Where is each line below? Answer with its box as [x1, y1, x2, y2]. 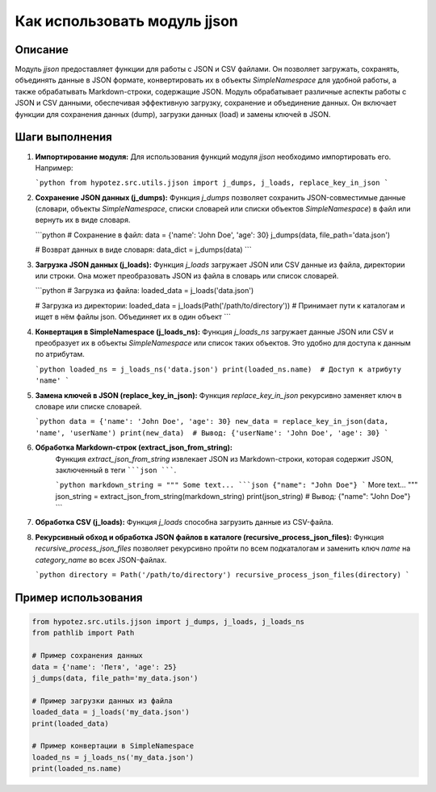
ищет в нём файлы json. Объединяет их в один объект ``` [35, 312, 232, 322]
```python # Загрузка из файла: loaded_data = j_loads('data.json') [35, 286, 254, 295]
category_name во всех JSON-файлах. [35, 555, 167, 564]
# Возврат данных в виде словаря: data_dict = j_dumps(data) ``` [35, 245, 252, 254]
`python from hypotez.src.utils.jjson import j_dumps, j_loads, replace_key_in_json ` [35, 178, 389, 187]
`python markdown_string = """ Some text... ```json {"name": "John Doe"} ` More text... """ [55, 480, 418, 490]
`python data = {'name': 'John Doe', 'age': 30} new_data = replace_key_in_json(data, [35, 417, 389, 426]
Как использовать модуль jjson [15, 12, 238, 30]
